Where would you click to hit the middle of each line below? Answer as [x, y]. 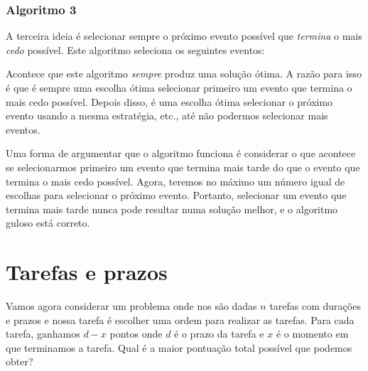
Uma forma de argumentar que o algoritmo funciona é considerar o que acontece [181, 153]
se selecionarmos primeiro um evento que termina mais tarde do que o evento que [183, 167]
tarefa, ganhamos [43, 334]
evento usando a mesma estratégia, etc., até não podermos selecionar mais [167, 115]
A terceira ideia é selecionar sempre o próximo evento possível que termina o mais [184, 36]
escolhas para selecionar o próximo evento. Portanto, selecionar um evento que [176, 195]
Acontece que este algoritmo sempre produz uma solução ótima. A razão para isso [184, 74]
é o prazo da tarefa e [219, 334]
